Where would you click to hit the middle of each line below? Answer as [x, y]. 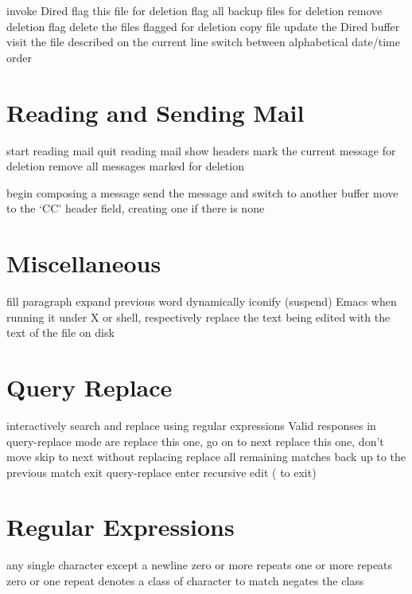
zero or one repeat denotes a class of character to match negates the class [185, 580]
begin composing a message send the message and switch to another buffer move [202, 192]
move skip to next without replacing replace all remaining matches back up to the [206, 457]
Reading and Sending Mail [155, 112]
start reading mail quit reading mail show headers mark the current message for [201, 150]
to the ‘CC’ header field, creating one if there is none [136, 208]
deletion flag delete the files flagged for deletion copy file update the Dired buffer [203, 26]
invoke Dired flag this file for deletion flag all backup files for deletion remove [194, 10]
